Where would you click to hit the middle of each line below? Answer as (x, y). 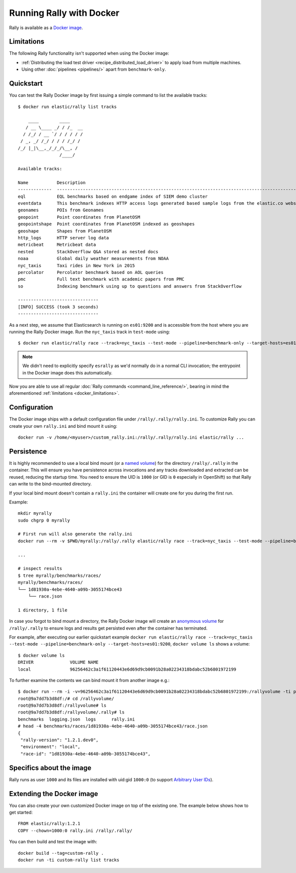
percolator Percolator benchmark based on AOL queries (91, 272)
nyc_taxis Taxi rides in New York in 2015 (76, 266)
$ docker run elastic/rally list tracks (67, 107)
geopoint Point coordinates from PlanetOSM (79, 217)
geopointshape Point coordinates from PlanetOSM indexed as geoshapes (106, 224)
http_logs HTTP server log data (64, 238)
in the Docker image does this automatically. (68, 373)
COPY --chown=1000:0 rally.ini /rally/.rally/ (75, 831)
